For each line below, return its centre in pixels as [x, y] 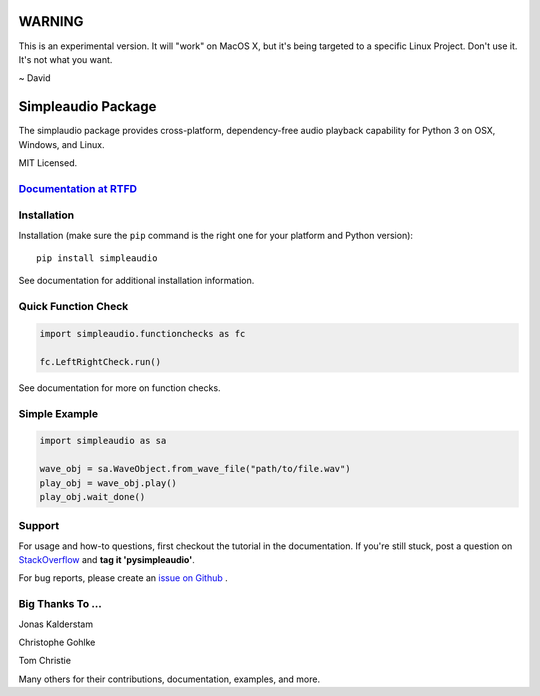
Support [39, 526]
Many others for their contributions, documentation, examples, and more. [169, 679]
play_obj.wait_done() [92, 496]
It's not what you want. [65, 59]
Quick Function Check [73, 307]
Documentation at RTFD [78, 188]
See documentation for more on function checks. [119, 387]
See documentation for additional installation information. [136, 281]
